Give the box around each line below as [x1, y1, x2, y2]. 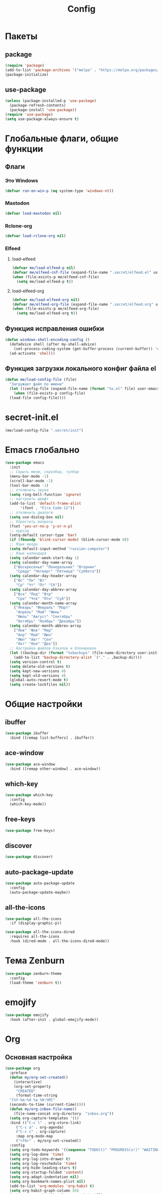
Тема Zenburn [5, 955, 65, 966]
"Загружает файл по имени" [9, 382, 64, 387]
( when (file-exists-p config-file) [14, 391, 86, 395]
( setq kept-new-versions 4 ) [9, 669, 66, 673]
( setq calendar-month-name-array [9, 600, 77, 606]
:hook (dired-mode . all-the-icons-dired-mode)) [9, 939, 110, 944]
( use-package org [5, 1066, 40, 1071]
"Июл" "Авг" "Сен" [16, 637, 53, 642]
